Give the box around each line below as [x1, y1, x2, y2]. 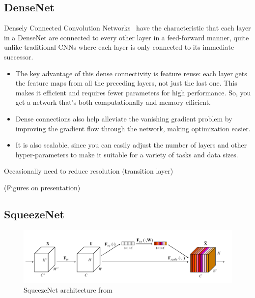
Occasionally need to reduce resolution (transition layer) [4, 166, 173, 176]
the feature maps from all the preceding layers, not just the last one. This [15, 78, 237, 88]
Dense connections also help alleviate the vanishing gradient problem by [15, 113, 232, 123]
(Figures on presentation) [4, 182, 81, 192]
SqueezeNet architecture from [24, 284, 113, 295]
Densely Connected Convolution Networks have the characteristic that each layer [4, 23, 251, 33]
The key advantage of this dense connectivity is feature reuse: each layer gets [15, 68, 247, 78]
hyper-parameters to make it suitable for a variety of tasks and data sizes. [15, 149, 238, 159]
